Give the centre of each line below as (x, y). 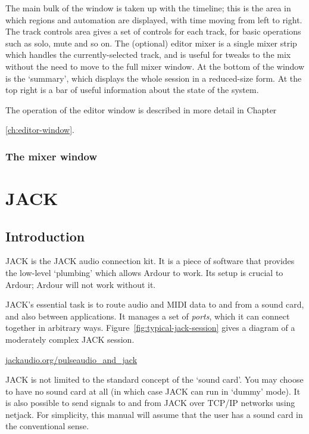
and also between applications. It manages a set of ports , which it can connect (148, 316)
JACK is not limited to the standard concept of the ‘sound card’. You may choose (154, 379)
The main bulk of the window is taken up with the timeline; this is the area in (148, 8)
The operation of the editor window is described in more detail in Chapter (141, 109)
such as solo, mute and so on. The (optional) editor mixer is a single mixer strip (151, 43)
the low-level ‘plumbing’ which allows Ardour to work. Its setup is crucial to (144, 272)
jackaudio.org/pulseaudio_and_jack (71, 359)
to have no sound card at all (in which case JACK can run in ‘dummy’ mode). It (153, 391)
